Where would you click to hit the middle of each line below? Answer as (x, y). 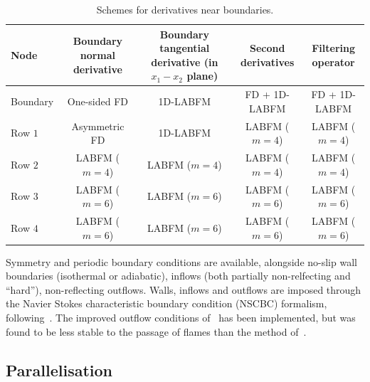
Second (267, 48)
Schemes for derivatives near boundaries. (185, 9)
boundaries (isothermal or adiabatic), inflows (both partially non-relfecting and (178, 276)
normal (98, 54)
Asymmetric (98, 126)
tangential (185, 48)
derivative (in (185, 62)
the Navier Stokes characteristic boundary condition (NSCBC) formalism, (166, 303)
